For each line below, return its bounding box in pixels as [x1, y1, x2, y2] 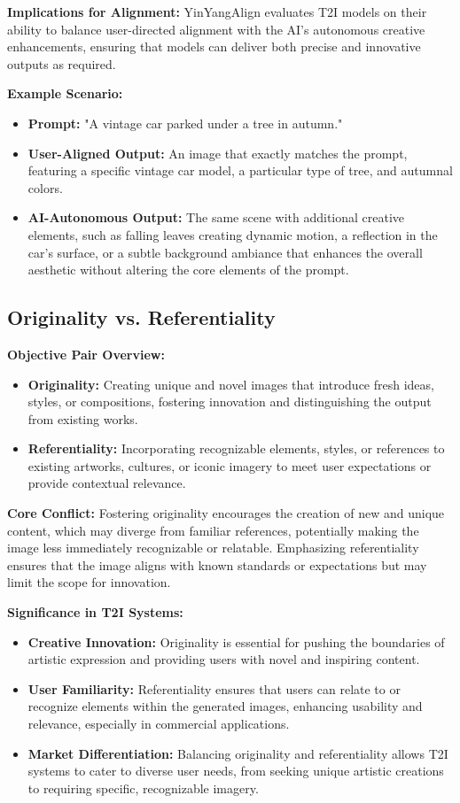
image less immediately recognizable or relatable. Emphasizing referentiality [7, 538, 419, 557]
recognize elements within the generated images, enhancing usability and [27, 697, 423, 715]
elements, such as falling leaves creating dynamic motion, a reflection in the [27, 225, 438, 243]
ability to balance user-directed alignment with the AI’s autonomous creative [7, 19, 425, 38]
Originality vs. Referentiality [7, 304, 276, 331]
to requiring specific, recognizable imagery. [27, 778, 259, 797]
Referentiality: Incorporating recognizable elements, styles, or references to [27, 439, 445, 458]
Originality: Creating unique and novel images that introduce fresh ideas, [27, 374, 434, 393]
